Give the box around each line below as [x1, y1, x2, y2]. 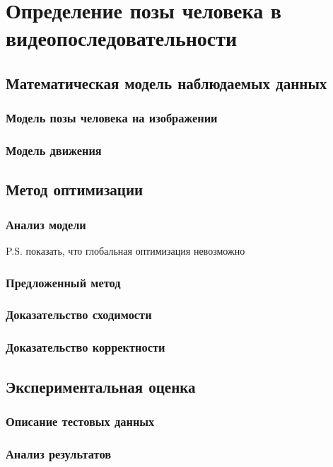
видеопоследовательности [6, 23, 238, 52]
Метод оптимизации [6, 178, 144, 200]
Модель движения [6, 142, 102, 159]
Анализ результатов [6, 444, 111, 462]
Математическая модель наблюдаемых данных [6, 71, 327, 93]
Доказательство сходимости [6, 306, 152, 323]
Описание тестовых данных [6, 412, 155, 429]
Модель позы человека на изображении [6, 109, 218, 127]
